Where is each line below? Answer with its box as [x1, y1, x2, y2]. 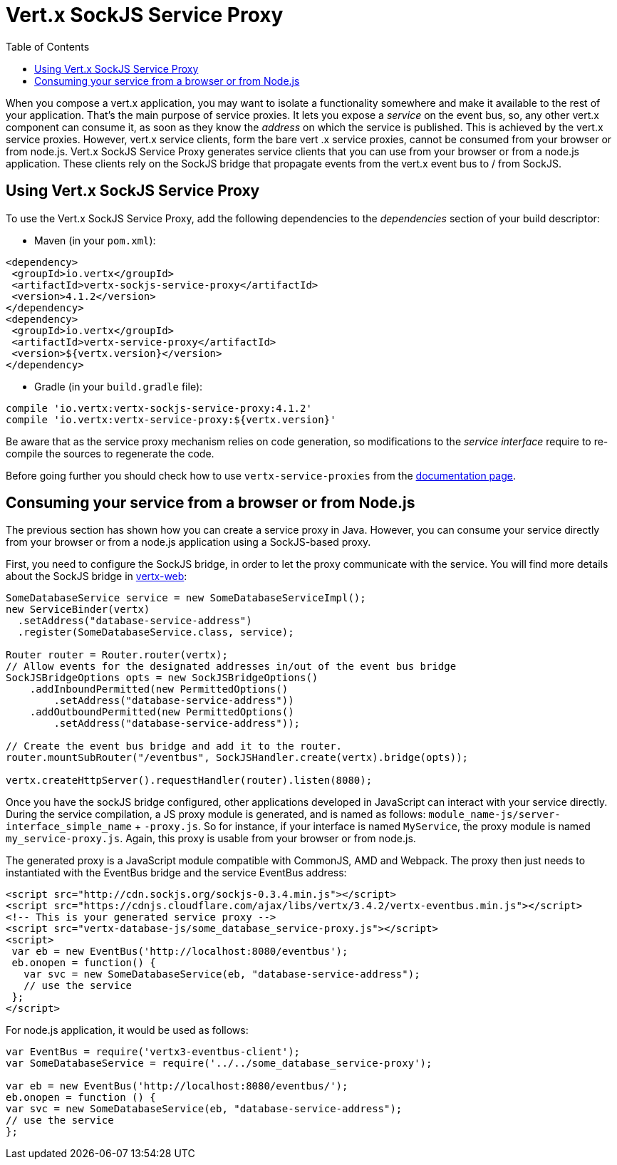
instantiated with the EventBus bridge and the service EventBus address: [6, 866, 347, 879]
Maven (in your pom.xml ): [34, 234, 156, 247]
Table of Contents [6, 40, 90, 53]
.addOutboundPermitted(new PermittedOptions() [29, 706, 294, 718]
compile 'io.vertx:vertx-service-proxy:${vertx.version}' [6, 413, 336, 425]
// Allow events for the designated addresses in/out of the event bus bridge [6, 661, 457, 673]
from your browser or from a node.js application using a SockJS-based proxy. [6, 536, 371, 549]
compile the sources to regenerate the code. [6, 447, 214, 460]
